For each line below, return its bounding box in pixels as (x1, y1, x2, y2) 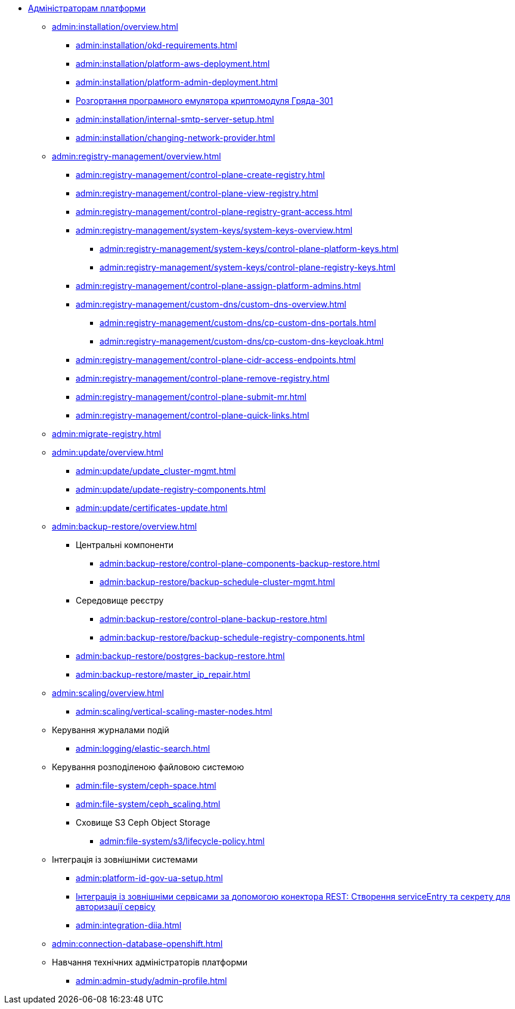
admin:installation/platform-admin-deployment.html (76, 77, 278, 87)
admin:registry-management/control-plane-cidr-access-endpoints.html (76, 355, 356, 365)
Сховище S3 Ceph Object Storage (76, 817, 210, 827)
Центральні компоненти (76, 540, 173, 550)
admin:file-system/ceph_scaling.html (76, 799, 221, 809)
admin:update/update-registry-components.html (76, 484, 266, 494)
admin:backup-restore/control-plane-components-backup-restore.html (100, 558, 380, 568)
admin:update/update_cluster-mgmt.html (76, 466, 236, 476)
